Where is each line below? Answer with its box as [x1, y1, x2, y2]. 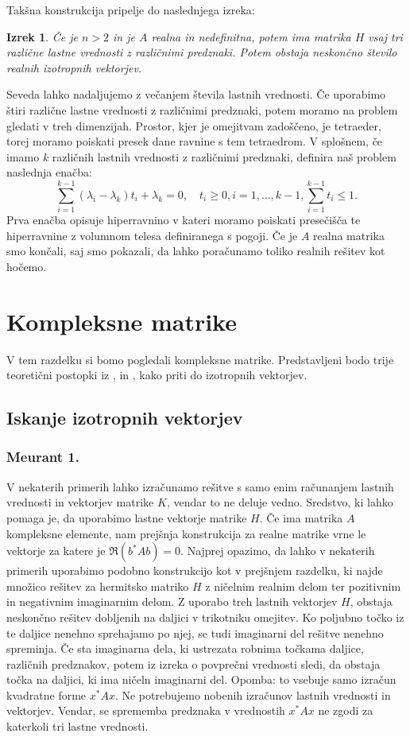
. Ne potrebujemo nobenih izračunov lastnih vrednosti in [114, 686, 391, 703]
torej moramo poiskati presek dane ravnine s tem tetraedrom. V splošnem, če [6, 133, 383, 149]
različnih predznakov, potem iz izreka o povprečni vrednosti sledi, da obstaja [6, 655, 381, 672]
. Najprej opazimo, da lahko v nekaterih [180, 542, 375, 559]
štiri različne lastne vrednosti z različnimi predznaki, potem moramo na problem [6, 101, 398, 118]
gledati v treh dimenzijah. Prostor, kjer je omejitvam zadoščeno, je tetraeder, [6, 117, 381, 134]
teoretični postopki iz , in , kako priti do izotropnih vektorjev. [6, 367, 307, 383]
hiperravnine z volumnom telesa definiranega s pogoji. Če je [6, 227, 298, 243]
